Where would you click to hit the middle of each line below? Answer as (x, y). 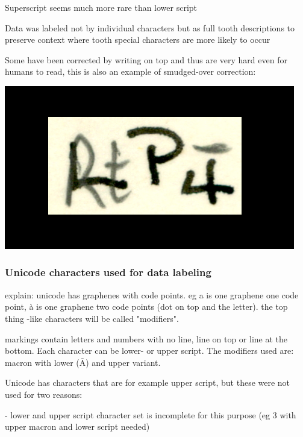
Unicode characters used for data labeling (108, 272)
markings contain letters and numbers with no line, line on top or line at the (146, 338)
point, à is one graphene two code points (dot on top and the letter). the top (146, 307)
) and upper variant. (123, 362)
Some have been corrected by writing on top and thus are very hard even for (146, 59)
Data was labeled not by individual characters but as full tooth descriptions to (150, 27)
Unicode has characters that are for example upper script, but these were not (148, 382)
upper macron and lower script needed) (77, 426)
